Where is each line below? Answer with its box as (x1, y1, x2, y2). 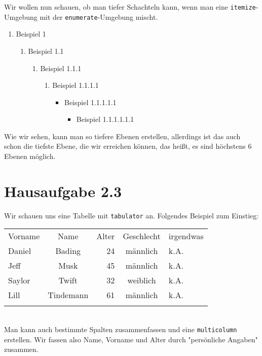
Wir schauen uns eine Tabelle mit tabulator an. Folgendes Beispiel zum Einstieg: (4, 210, 259, 220)
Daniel (8, 245, 31, 257)
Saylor (8, 274, 30, 286)
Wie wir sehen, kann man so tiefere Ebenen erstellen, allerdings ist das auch (4, 131, 241, 141)
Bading (55, 245, 81, 257)
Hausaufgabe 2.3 (4, 180, 122, 201)
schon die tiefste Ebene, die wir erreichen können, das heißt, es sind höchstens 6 (4, 141, 252, 151)
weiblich (127, 274, 156, 286)
